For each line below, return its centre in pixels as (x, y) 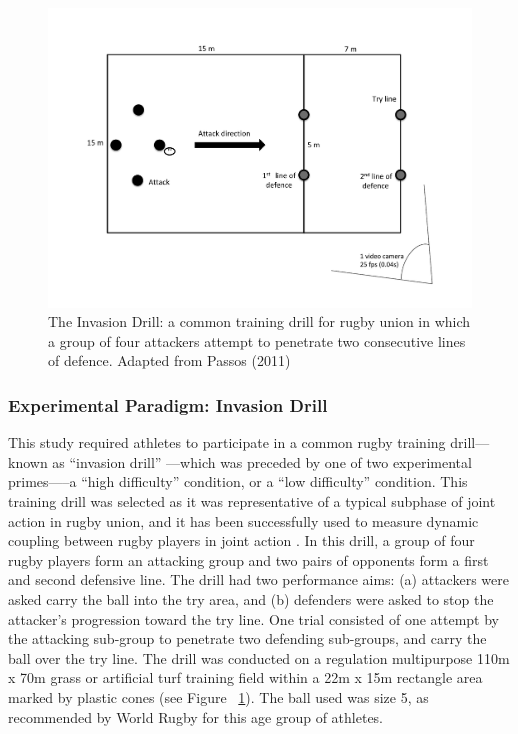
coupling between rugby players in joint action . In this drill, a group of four (241, 540)
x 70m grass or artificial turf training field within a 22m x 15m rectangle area (245, 677)
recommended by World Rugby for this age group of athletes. (196, 716)
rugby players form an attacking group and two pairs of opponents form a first (248, 559)
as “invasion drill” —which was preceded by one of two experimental (262, 461)
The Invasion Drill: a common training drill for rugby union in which (259, 321)
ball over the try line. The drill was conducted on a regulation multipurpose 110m (259, 657)
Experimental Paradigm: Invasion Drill (168, 404)
